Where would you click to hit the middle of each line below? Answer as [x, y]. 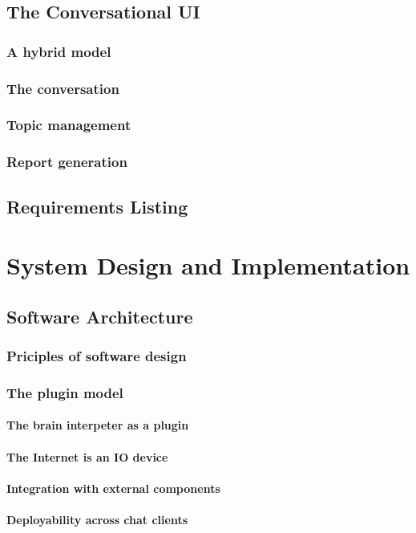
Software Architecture [100, 316]
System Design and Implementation [208, 265]
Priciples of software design [97, 356]
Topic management [69, 125]
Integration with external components [113, 488]
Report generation [67, 162]
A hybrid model [59, 51]
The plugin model [65, 392]
